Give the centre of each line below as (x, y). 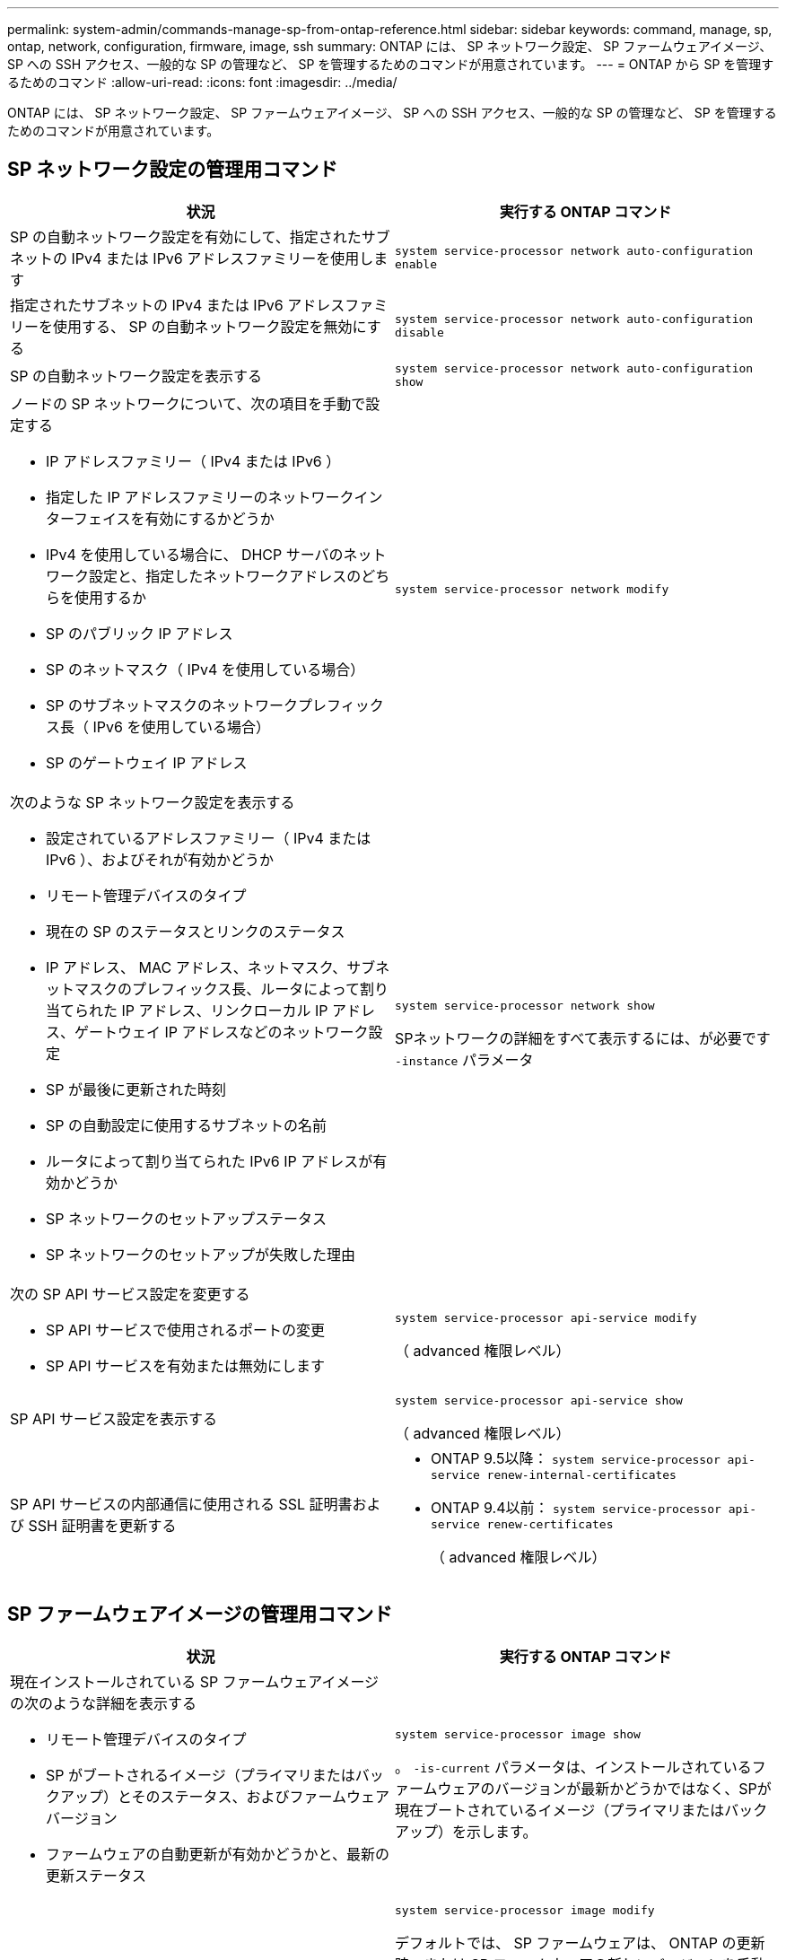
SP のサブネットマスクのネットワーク (172, 705)
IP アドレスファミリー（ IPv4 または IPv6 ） (193, 461)
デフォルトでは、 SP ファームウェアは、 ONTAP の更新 (580, 1942)
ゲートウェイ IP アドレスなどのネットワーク (222, 1032)
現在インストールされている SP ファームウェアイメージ (195, 1681)
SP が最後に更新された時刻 (136, 1089)
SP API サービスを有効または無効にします (186, 1365)
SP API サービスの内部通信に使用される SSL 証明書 (181, 1504)
